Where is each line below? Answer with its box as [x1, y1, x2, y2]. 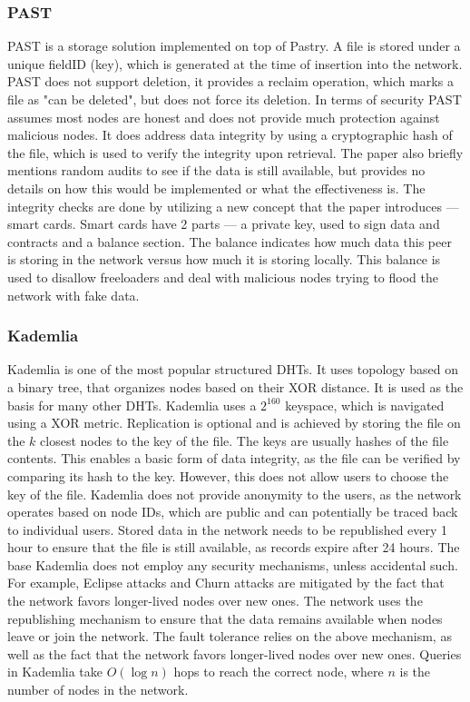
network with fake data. [7, 285, 140, 304]
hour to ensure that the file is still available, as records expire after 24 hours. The [7, 538, 460, 557]
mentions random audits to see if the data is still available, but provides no [7, 161, 426, 180]
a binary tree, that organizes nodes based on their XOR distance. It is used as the [7, 377, 464, 396]
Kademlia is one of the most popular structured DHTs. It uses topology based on [7, 360, 459, 379]
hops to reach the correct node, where [173, 662, 384, 681]
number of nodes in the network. [7, 680, 189, 699]
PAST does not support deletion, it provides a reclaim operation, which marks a [7, 72, 454, 91]
